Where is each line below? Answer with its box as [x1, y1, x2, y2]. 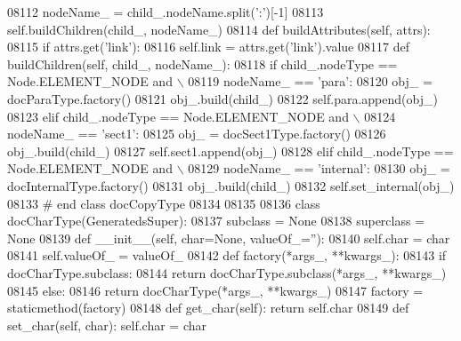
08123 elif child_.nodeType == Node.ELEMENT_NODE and [7, 107, 349, 125]
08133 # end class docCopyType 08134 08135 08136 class [7, 194, 320, 212]
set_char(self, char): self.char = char [7, 315, 206, 334]
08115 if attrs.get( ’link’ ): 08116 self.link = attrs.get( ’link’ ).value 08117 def [7, 37, 409, 56]
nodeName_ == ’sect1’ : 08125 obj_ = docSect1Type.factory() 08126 [7, 124, 386, 143]
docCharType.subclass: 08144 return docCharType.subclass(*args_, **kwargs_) [7, 263, 447, 282]
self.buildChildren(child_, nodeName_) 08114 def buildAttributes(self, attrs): [7, 20, 431, 38]
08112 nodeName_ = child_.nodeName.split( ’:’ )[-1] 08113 [7, 3, 324, 20]
